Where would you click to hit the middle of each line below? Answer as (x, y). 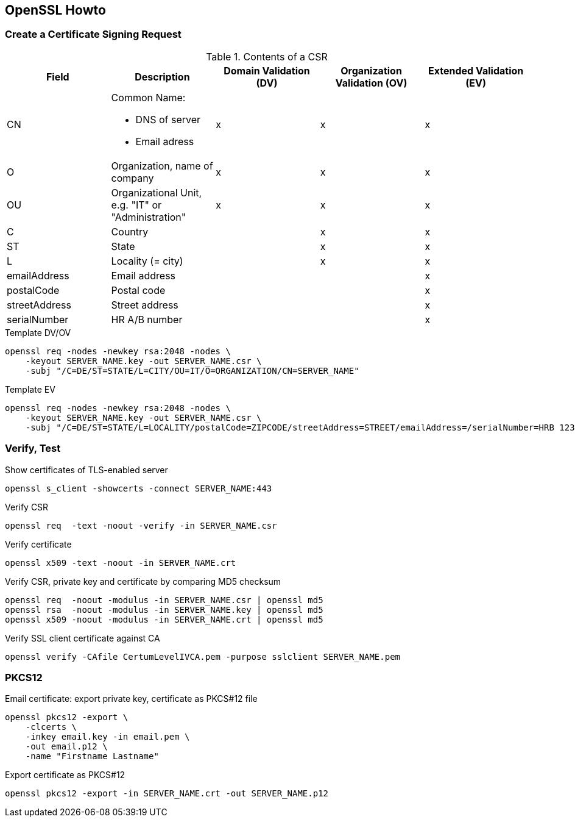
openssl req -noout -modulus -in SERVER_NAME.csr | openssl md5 (164, 600)
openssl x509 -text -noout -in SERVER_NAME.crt (121, 563)
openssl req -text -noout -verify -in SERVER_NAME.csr (141, 525)
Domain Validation (267, 70)
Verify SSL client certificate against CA (83, 638)
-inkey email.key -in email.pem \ (108, 737)
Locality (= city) (147, 261)
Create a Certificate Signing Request (93, 34)
